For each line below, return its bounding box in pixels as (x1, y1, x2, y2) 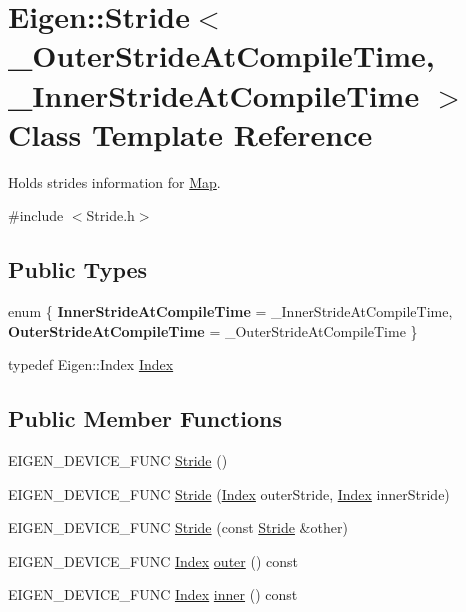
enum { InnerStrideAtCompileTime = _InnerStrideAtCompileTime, (8, 301, 453, 322)
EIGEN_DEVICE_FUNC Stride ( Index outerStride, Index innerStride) (8, 483, 450, 504)
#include (8, 205, 64, 226)
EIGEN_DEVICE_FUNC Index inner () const (8, 584, 298, 605)
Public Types (8, 254, 148, 285)
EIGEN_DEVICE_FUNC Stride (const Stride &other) (8, 517, 348, 538)
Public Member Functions (8, 403, 282, 434)
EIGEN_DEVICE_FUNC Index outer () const (8, 550, 298, 571)
